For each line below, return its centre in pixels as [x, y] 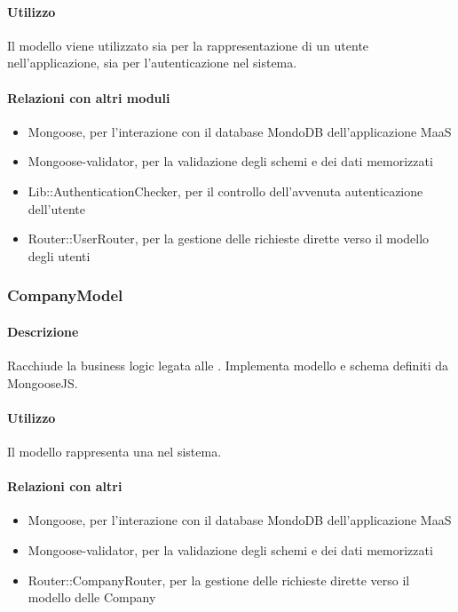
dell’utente [56, 208]
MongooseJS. [43, 382]
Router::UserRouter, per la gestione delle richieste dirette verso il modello [229, 238]
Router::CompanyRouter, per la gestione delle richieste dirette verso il [219, 580]
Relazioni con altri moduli [89, 97]
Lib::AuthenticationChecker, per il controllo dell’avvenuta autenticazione [225, 191]
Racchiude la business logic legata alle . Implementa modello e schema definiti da [228, 365]
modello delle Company [92, 597]
